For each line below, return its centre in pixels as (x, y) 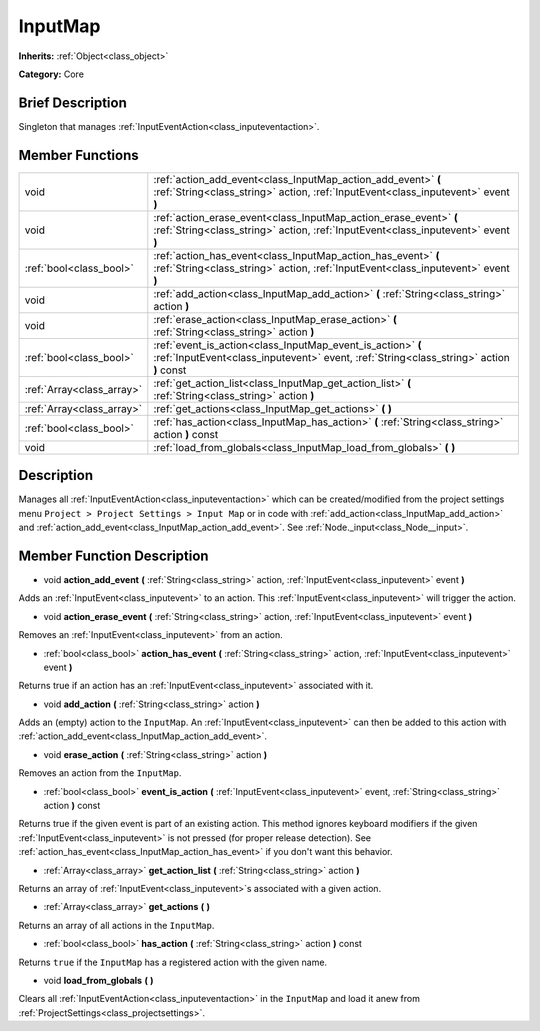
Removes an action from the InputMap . (100, 773)
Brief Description (72, 102)
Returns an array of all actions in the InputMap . (116, 925)
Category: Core (51, 74)
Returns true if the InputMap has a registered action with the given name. (173, 962)
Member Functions (78, 155)
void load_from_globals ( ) (98, 980)
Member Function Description (113, 555)
